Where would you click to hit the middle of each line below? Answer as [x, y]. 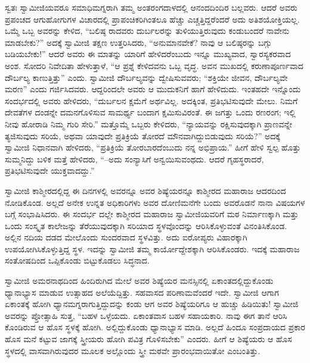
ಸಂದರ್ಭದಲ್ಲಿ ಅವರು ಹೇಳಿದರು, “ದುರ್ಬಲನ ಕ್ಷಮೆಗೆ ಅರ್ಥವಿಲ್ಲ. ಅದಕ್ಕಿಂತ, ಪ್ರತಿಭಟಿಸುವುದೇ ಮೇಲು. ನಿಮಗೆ [151, 100]
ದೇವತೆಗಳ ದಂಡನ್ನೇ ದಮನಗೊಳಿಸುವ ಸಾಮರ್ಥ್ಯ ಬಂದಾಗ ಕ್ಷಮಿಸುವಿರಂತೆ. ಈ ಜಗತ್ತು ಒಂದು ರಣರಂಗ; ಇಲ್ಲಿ [150, 112]
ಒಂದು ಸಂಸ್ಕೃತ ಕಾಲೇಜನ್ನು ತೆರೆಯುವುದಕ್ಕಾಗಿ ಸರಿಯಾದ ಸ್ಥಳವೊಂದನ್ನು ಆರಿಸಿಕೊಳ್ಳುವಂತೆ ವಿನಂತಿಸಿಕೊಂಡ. [146, 225]
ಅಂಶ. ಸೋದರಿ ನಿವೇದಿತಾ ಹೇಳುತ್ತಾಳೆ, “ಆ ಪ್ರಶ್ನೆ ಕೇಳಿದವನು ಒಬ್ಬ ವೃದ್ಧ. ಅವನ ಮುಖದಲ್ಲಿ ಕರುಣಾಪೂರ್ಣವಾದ [154, 65]
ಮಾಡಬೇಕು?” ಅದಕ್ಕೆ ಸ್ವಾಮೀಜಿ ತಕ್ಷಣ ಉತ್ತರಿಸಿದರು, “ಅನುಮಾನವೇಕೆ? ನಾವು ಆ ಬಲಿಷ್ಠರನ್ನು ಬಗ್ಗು [138, 42]
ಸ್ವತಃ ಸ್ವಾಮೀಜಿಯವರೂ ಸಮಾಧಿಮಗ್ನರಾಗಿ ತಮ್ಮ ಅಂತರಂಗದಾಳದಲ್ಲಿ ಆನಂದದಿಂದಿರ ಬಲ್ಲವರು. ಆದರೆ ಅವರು [151, 7]
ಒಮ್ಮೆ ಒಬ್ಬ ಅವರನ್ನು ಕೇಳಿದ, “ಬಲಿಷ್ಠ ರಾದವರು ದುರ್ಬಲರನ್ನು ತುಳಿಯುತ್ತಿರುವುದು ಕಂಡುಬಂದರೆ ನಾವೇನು [147, 31]
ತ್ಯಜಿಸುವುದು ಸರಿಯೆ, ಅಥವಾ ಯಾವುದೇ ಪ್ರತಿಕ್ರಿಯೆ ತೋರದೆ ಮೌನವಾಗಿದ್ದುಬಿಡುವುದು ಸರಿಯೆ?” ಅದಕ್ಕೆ [142, 135]
